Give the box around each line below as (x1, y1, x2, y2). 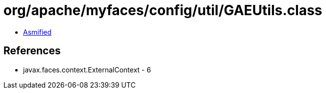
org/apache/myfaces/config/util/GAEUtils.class (3, 2, 323, 19)
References (3, 45, 61, 57)
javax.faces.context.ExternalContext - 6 (23, 65, 151, 74)
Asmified (23, 27, 52, 36)
